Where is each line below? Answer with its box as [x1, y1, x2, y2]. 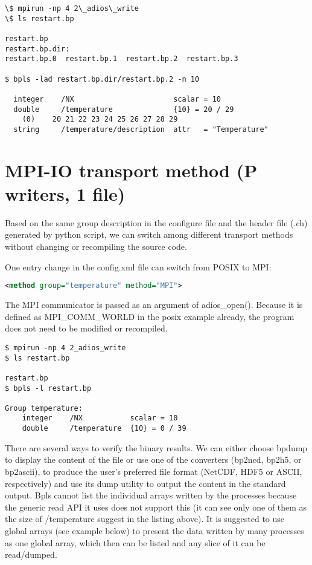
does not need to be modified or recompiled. [5, 322, 168, 335]
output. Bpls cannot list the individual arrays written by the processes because [5, 489, 297, 501]
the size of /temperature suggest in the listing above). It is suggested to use [5, 512, 285, 525]
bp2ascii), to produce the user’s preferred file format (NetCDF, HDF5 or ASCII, [5, 465, 302, 477]
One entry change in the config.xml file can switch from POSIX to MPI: [5, 260, 272, 273]
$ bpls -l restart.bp [5, 384, 92, 393]
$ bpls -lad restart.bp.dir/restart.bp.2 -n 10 [5, 74, 200, 83]
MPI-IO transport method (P [5, 157, 258, 182]
